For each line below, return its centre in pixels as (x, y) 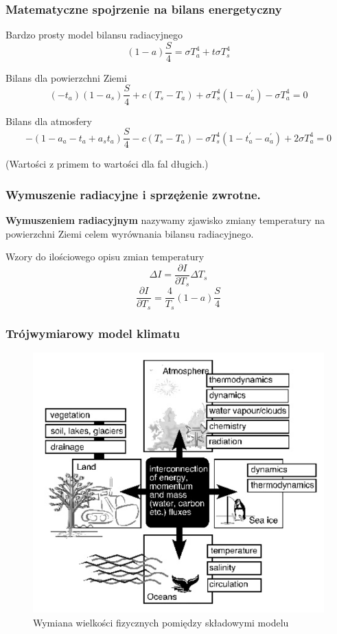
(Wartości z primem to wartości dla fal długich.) (107, 164)
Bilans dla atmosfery (49, 121)
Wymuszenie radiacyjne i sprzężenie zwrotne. (133, 194)
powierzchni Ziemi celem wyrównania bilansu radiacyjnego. (130, 233)
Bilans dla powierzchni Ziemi (66, 77)
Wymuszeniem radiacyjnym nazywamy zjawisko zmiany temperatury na (165, 220)
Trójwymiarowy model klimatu (93, 333)
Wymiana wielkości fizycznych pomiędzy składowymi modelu (161, 622)
